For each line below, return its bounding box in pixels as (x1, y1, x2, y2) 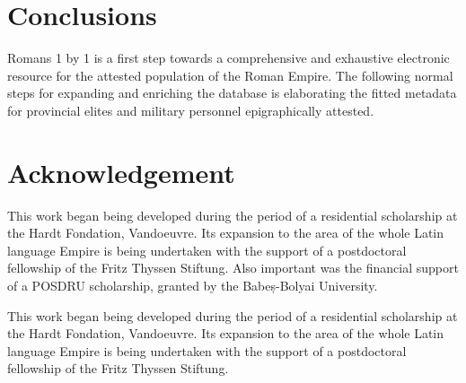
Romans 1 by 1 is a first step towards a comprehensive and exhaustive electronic (7, 48, 450, 67)
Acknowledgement (7, 153, 235, 190)
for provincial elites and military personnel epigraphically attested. (7, 100, 374, 119)
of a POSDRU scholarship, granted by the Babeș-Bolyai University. (7, 276, 378, 294)
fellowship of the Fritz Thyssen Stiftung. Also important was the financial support (7, 258, 459, 277)
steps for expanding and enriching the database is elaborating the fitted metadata (7, 83, 457, 102)
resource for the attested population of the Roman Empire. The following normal (7, 65, 453, 84)
